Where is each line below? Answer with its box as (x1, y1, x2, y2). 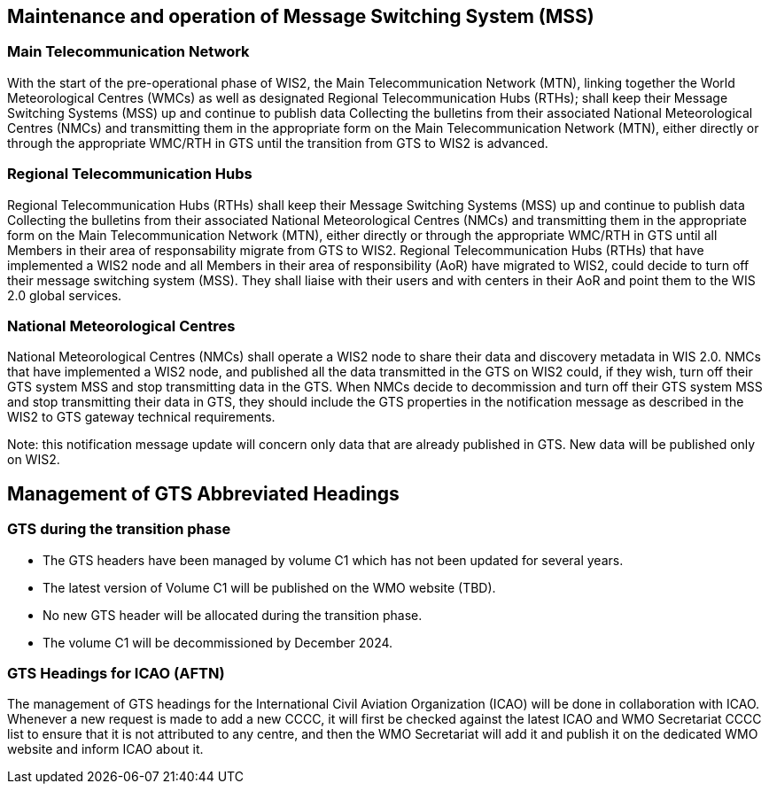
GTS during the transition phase (7, 520, 231, 539)
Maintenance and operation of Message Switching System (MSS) (7, 5, 594, 27)
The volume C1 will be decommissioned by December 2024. (43, 634, 393, 650)
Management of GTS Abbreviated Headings (7, 482, 400, 505)
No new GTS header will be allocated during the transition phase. (43, 607, 423, 623)
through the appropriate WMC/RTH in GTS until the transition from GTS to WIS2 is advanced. (7, 135, 548, 151)
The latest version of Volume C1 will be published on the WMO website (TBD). (43, 579, 496, 595)
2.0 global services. (7, 287, 122, 303)
